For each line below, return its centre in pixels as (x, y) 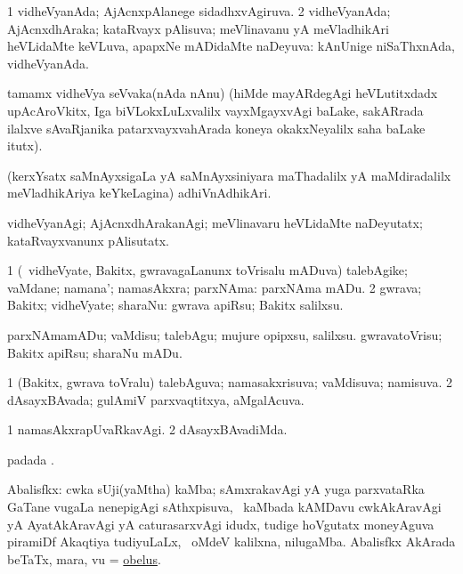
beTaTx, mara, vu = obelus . (84, 558)
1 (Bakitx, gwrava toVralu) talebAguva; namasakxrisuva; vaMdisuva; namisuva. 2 (230, 382)
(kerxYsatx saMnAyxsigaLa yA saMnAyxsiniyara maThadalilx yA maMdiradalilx (229, 175)
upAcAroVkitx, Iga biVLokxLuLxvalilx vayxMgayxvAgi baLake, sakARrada (215, 110)
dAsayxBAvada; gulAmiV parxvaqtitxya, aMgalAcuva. (156, 399)
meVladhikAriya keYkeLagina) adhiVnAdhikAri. (139, 193)
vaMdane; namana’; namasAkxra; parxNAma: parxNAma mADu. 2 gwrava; (215, 287)
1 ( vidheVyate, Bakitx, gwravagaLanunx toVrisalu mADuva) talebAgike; (207, 270)
